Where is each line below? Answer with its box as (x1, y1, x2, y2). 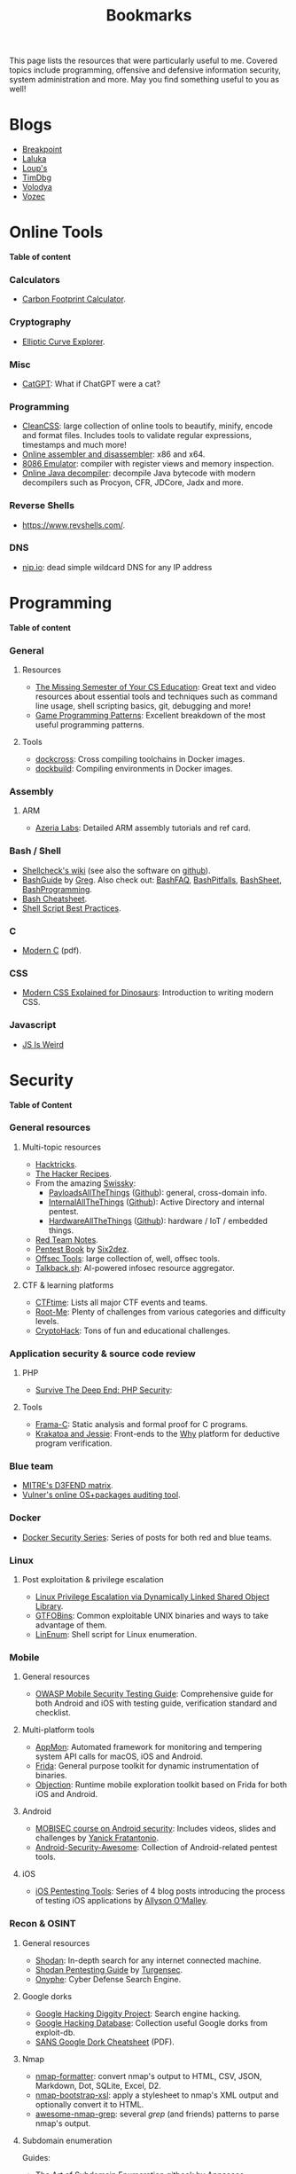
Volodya (21, 182, 53, 192)
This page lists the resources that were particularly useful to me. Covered (9, 55, 277, 67)
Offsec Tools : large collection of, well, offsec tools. (35, 1252, 220, 1264)
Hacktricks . (35, 1158, 78, 1169)
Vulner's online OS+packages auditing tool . (21, 1489, 181, 1500)
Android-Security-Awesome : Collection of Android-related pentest (35, 1842, 277, 1853)
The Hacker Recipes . (35, 1168, 113, 1179)
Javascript (9, 1019, 57, 1032)
